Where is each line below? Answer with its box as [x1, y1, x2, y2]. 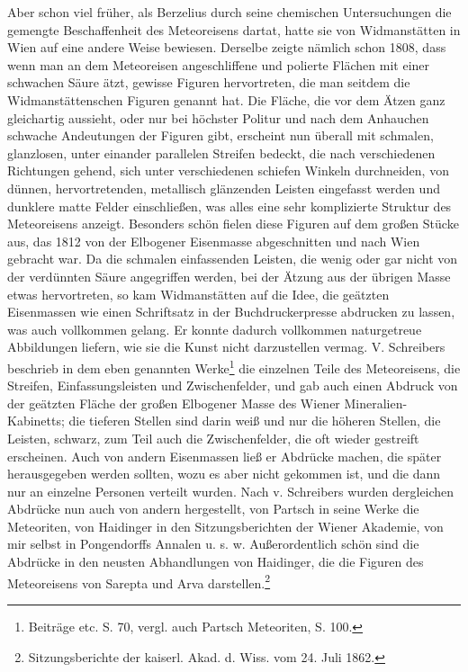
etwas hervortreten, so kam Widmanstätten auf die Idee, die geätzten [7, 284, 390, 303]
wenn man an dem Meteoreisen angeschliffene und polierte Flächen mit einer [7, 55, 430, 74]
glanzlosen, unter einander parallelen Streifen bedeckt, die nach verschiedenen [7, 143, 436, 162]
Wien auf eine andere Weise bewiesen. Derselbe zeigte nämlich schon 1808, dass [7, 38, 446, 57]
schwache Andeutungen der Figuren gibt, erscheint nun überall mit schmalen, [7, 126, 434, 145]
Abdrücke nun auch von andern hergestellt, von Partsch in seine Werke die [7, 499, 419, 518]
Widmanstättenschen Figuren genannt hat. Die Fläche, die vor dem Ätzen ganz [7, 90, 445, 109]
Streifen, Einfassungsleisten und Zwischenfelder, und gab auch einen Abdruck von [7, 376, 458, 395]
